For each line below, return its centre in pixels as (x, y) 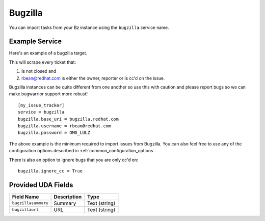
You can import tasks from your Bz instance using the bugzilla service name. (89, 28)
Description (68, 196)
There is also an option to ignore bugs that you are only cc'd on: (74, 160)
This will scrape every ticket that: (42, 62)
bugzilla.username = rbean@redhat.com (65, 126)
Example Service (35, 41)
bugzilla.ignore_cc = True (50, 171)
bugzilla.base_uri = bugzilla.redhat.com (68, 119)
